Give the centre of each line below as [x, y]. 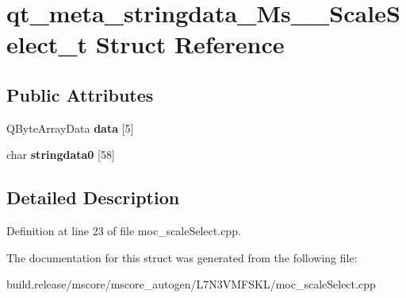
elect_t [47, 44]
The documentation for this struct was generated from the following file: [182, 257]
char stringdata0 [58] [61, 155]
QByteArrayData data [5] [70, 128]
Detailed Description [93, 197]
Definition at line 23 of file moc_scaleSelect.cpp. [124, 231]
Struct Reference [190, 44]
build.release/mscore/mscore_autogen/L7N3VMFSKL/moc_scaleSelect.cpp [191, 284]
